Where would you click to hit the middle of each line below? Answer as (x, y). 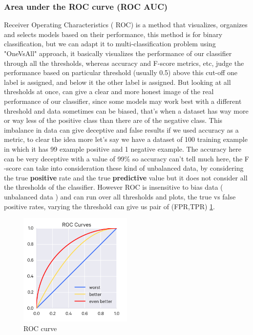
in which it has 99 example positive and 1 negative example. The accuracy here (123, 148)
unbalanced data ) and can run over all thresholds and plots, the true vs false (120, 196)
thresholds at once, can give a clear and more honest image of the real (109, 91)
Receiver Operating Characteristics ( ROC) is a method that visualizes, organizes (126, 25)
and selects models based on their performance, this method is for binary (113, 34)
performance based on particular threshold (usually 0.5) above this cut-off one (121, 72)
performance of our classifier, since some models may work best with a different (123, 101)
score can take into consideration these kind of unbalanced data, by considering (125, 168)
